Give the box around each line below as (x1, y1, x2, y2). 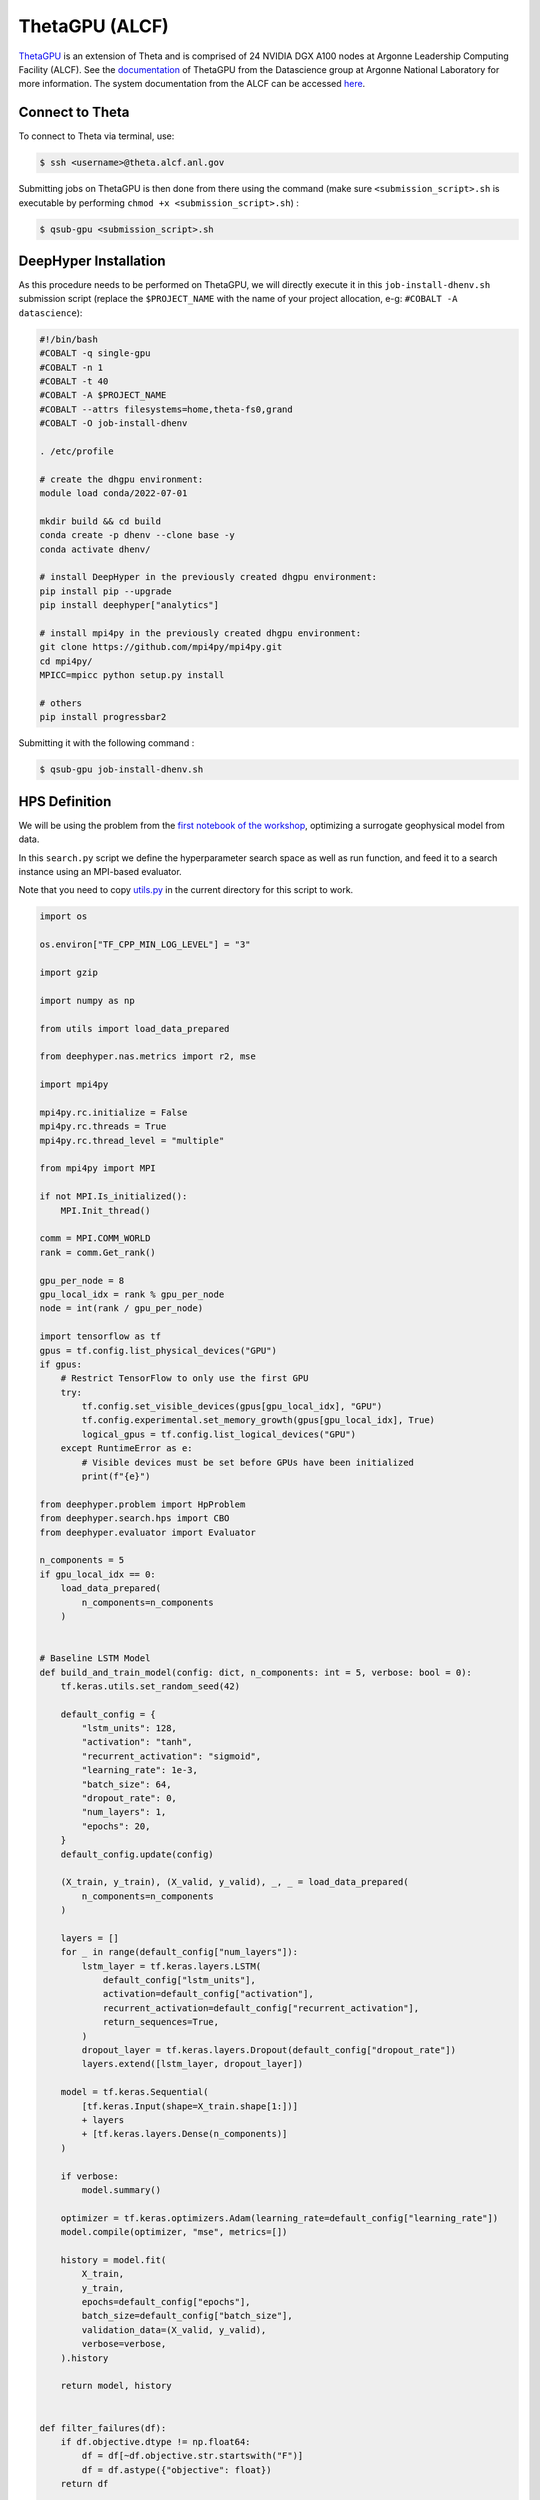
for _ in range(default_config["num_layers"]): (60, 1946, 299, 1958)
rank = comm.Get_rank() (39, 1246, 157, 1258)
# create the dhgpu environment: (39, 473, 204, 485)
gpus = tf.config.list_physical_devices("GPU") (39, 1345, 277, 1356)
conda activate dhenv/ (39, 543, 151, 555)
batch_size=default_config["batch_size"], (81, 2310, 294, 2322)
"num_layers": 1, (81, 1806, 167, 1818)
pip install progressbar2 (39, 711, 167, 723)
